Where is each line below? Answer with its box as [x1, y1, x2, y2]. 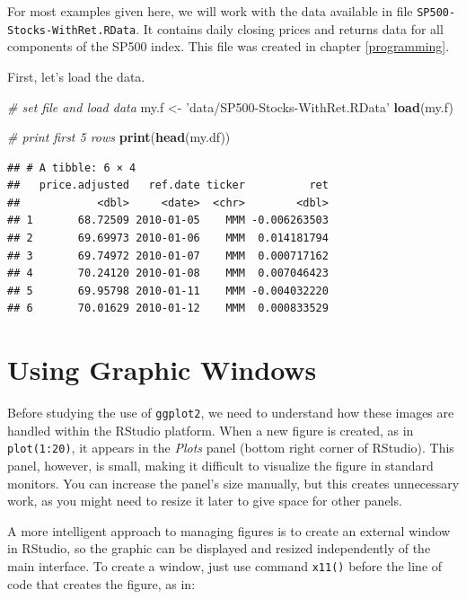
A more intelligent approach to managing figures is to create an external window [7, 521, 451, 540]
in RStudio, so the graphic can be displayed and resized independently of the [7, 539, 431, 558]
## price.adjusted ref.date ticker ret [7, 179, 329, 192]
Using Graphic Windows [7, 351, 317, 388]
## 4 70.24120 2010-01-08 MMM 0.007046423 [7, 267, 329, 280]
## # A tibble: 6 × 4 [7, 161, 136, 174]
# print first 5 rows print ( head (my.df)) [7, 128, 231, 146]
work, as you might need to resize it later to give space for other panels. [7, 491, 402, 510]
